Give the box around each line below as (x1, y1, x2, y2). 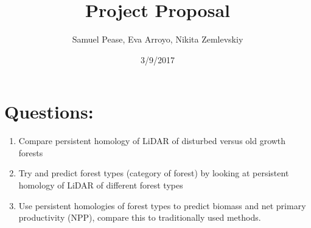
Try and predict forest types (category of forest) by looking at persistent (18, 167, 289, 179)
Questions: (4, 99, 94, 124)
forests (18, 146, 43, 159)
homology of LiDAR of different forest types (18, 179, 183, 192)
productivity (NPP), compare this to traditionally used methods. (18, 211, 261, 224)
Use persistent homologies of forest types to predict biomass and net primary (18, 199, 306, 212)
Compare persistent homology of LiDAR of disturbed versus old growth (18, 134, 286, 147)
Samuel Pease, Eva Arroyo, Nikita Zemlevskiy (72, 33, 243, 46)
